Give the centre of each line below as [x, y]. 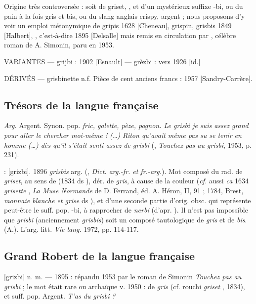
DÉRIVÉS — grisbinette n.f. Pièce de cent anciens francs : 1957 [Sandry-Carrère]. [128, 78]
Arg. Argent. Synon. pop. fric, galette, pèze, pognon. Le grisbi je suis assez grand [126, 125]
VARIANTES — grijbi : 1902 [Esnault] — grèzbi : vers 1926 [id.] [102, 61]
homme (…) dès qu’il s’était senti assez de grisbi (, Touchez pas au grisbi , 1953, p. [128, 145]
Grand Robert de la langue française [100, 256]
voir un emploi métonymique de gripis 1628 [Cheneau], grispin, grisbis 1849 [118, 25]
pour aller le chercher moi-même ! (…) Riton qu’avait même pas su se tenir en [123, 135]
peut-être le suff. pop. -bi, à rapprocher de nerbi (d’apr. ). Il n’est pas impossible [126, 210]
